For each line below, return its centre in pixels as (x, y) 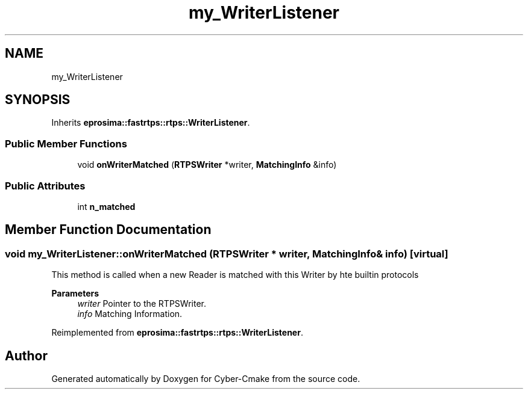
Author (26, 356)
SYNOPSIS (38, 100)
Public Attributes (45, 186)
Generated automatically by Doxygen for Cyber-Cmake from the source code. (206, 379)
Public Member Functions (66, 143)
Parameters (75, 294)
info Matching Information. (130, 314)
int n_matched (106, 206)
